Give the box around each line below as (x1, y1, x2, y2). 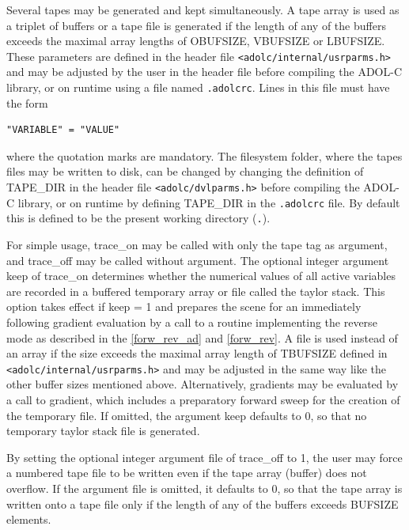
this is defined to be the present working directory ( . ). (6, 210, 271, 226)
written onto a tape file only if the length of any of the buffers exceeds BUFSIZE (6, 495, 399, 512)
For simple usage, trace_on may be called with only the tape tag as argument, (6, 237, 388, 253)
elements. (6, 511, 51, 528)
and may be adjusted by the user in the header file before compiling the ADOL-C (6, 63, 402, 80)
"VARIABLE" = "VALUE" (6, 124, 120, 136)
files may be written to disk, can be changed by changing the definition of (6, 163, 364, 180)
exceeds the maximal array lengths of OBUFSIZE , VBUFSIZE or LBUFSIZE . (6, 32, 385, 49)
